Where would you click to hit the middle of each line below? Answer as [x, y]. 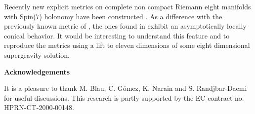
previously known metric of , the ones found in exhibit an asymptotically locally [125, 26]
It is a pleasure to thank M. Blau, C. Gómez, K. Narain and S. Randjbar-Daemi [126, 88]
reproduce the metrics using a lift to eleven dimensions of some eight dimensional [127, 45]
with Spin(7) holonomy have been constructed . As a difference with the [113, 16]
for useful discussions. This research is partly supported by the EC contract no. [124, 97]
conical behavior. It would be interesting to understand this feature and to [117, 35]
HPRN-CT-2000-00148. [39, 107]
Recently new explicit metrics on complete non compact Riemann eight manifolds [127, 6]
